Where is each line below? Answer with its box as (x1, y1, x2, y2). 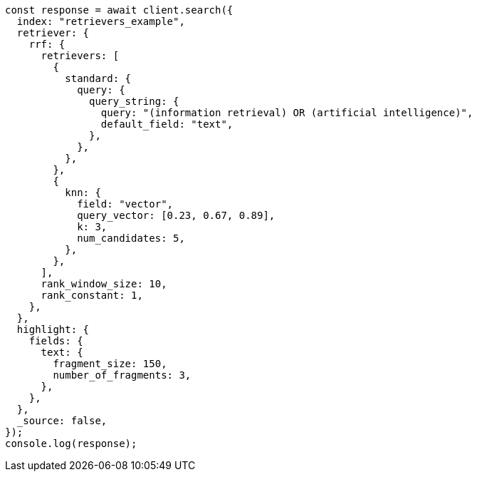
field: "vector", (77, 198, 174, 210)
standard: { (65, 73, 132, 84)
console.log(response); (5, 438, 137, 449)
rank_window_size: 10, (41, 278, 167, 289)
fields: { (28, 335, 83, 347)
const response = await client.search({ (5, 4, 234, 16)
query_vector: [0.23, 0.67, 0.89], (77, 210, 276, 221)
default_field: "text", (100, 118, 234, 130)
